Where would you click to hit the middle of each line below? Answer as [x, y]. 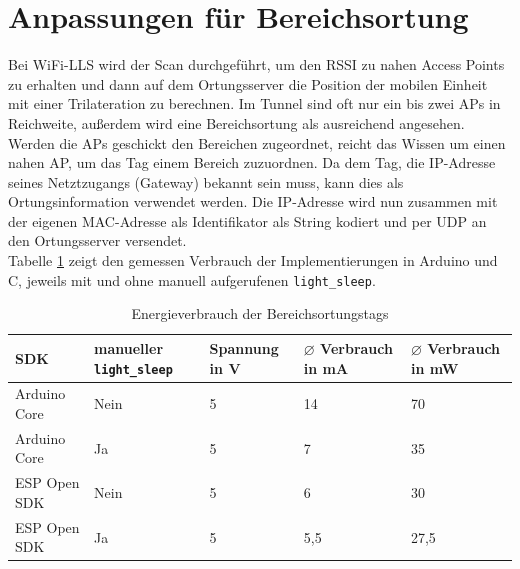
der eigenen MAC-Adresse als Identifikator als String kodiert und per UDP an [247, 220]
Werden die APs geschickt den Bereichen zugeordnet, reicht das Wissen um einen [257, 142]
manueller [129, 347]
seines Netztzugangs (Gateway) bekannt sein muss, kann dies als [206, 181]
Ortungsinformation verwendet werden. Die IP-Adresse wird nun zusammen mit [253, 201]
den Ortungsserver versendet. [97, 240]
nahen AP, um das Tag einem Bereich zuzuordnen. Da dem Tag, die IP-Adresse [252, 162]
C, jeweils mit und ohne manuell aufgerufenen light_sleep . [192, 279]
